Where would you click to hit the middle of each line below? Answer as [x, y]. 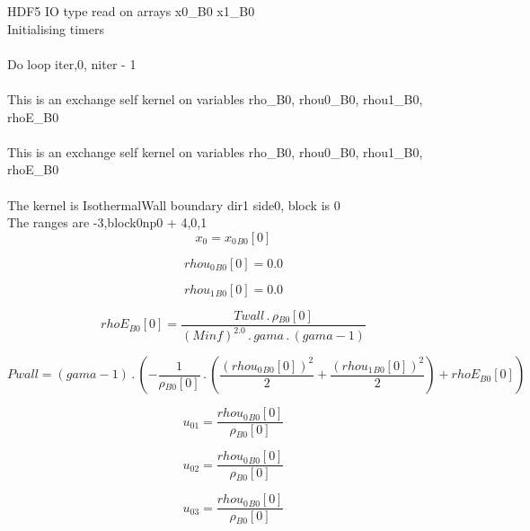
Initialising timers [56, 28]
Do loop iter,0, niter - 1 [72, 63]
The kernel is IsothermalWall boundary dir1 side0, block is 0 [174, 204]
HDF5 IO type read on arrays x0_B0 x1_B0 [131, 11]
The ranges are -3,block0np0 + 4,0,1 [107, 222]
